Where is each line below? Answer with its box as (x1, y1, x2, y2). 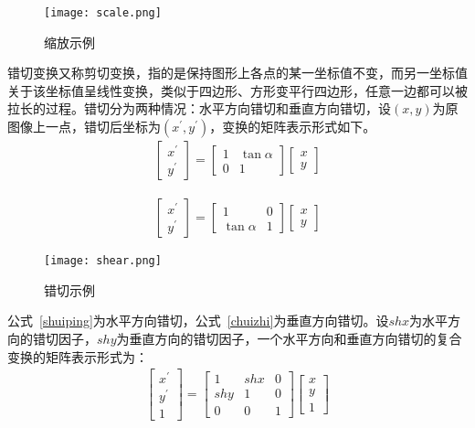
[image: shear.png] (44, 254, 162, 268)
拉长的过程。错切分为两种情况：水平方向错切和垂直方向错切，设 (7, 99, 391, 118)
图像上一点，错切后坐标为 (7, 117, 161, 136)
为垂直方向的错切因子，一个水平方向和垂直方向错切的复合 (116, 328, 462, 348)
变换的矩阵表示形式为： (7, 347, 148, 366)
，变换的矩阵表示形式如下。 (209, 117, 376, 136)
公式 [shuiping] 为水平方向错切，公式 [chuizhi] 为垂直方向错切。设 (7, 311, 389, 330)
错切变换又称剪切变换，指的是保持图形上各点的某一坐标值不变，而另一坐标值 (7, 63, 468, 82)
